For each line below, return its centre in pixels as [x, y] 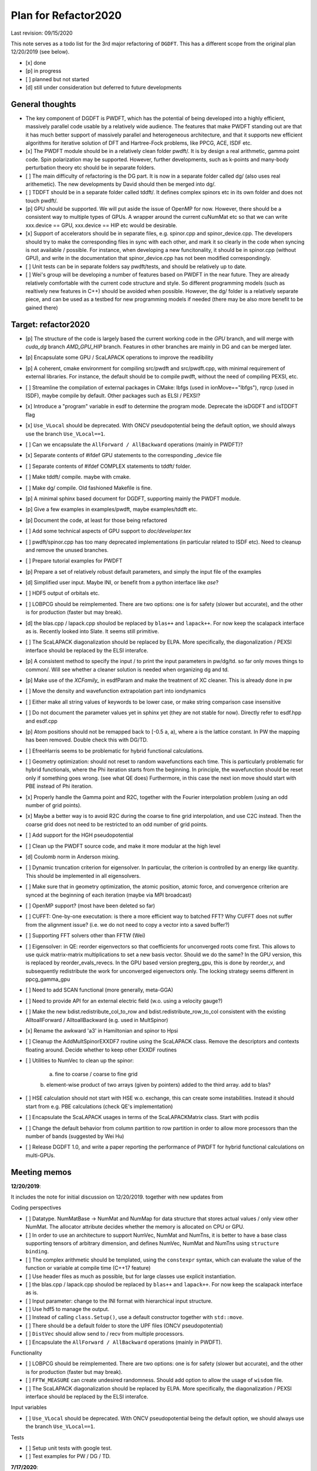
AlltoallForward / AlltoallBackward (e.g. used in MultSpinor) [97, 1020]
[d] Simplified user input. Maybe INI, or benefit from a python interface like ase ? [122, 583]
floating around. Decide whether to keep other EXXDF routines [101, 1050]
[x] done [36, 62]
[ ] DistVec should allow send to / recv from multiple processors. [105, 1334]
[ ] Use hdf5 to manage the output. [68, 1309]
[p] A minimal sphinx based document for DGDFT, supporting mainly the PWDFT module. [133, 498]
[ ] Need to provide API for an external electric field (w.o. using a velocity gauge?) [124, 1001]
